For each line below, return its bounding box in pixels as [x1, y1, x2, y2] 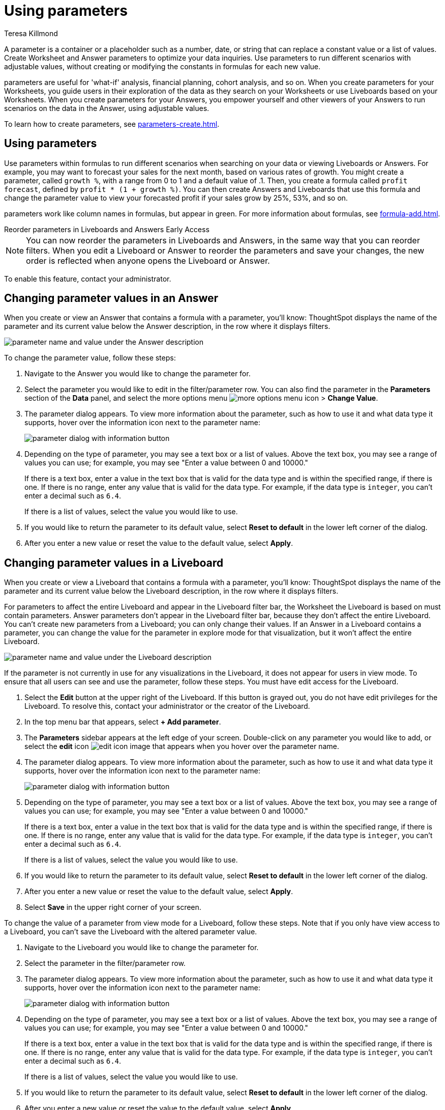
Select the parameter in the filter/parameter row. [24, 959, 186, 968]
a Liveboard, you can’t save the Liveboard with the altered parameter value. [4, 927, 257, 936]
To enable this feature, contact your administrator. [4, 274, 171, 283]
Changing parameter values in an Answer [4, 292, 219, 305]
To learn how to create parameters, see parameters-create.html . [4, 119, 220, 128]
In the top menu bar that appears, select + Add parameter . [24, 717, 221, 727]
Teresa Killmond [4, 29, 58, 38]
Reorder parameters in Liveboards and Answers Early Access [4, 225, 210, 234]
